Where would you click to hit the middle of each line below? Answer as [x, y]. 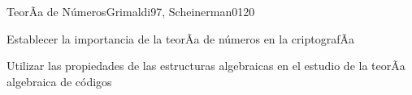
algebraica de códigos [59, 81]
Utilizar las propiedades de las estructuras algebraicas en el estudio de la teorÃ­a [206, 66]
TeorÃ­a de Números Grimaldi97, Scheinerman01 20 [131, 11]
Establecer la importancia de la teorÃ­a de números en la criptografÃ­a [180, 38]
